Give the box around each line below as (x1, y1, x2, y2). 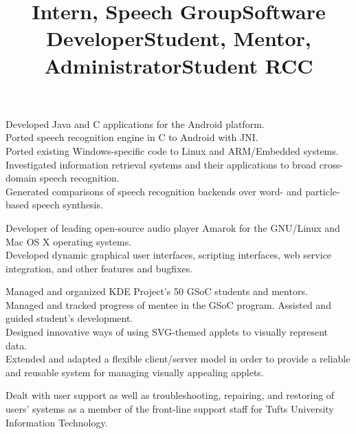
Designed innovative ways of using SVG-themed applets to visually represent (5, 325, 329, 339)
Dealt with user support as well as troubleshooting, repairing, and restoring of (5, 388, 335, 402)
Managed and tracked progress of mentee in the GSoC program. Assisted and (5, 297, 331, 312)
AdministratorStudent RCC (44, 51, 313, 79)
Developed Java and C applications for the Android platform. (5, 116, 265, 131)
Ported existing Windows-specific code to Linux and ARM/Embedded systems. (5, 143, 339, 158)
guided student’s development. (5, 311, 133, 325)
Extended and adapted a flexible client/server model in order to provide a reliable (5, 351, 351, 366)
